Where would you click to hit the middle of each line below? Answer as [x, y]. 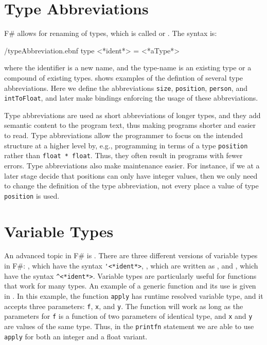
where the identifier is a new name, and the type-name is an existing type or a [128, 68]
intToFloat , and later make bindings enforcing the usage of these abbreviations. [131, 98]
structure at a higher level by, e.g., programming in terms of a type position [126, 145]
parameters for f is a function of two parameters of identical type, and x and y [128, 316]
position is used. [32, 195]
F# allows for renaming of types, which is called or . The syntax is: [111, 33]
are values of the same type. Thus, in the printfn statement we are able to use [129, 326]
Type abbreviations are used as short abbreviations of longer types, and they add [132, 115]
